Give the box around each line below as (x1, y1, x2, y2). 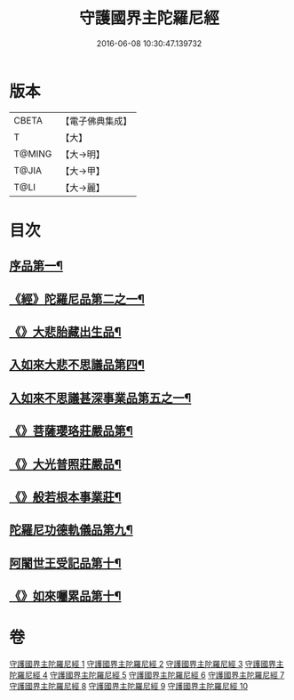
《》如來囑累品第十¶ (9, 589, 122, 604)
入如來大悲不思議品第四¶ (9, 358, 145, 373)
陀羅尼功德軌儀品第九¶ (9, 522, 133, 538)
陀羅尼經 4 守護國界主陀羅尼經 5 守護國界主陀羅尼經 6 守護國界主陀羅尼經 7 (9, 670, 285, 680)
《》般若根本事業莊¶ (9, 490, 122, 504)
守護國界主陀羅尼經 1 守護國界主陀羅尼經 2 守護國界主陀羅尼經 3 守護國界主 (9, 659, 284, 670)
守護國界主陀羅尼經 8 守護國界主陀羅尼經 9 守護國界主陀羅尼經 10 (9, 681, 249, 692)
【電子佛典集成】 (60, 115, 132, 127)
